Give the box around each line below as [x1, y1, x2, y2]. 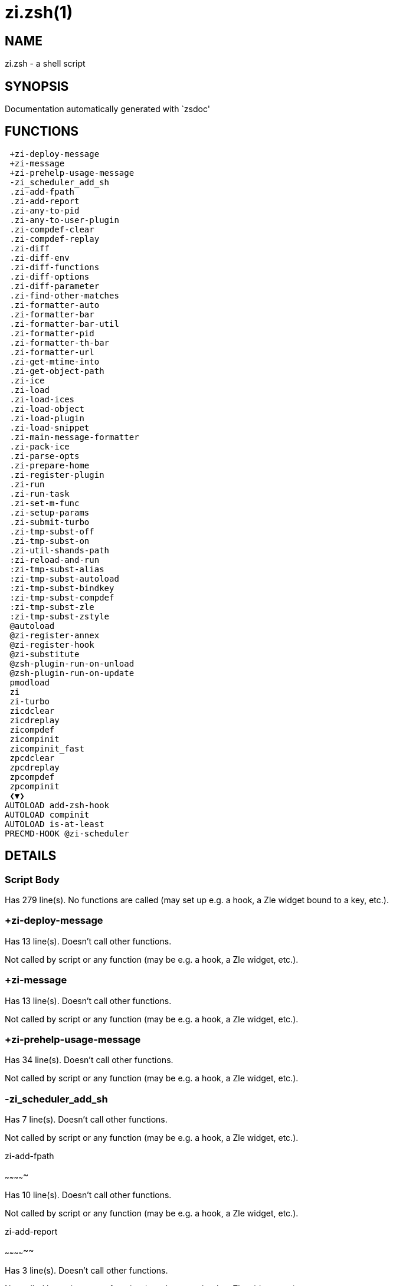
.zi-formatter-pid [9, 328, 94, 338]
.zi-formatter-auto [9, 300, 100, 310]
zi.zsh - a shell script [5, 58, 86, 69]
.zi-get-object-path [9, 366, 104, 376]
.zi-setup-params [9, 507, 90, 517]
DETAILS [5, 848, 57, 864]
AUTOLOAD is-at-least [5, 819, 104, 829]
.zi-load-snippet [9, 422, 90, 432]
